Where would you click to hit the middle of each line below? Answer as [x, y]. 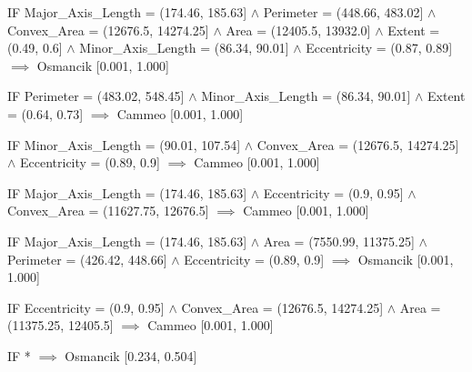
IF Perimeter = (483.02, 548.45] [96, 96]
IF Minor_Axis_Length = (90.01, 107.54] [124, 144]
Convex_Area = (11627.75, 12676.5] [108, 211]
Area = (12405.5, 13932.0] [298, 30]
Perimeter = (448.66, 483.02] [343, 12]
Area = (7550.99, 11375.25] [339, 241]
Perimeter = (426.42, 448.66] [87, 259]
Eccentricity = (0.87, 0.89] [379, 48]
